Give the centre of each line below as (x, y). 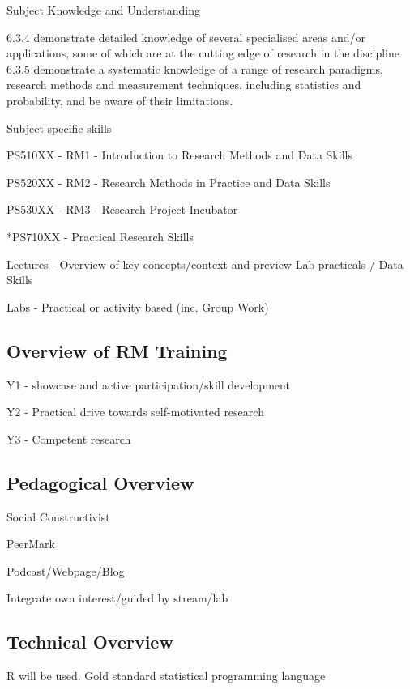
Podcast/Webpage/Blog (66, 570)
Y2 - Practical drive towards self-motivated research (135, 412)
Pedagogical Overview (100, 482)
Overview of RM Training (117, 350)
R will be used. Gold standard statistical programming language (166, 676)
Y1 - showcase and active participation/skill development (148, 384)
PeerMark (31, 544)
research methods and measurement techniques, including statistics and (184, 85)
